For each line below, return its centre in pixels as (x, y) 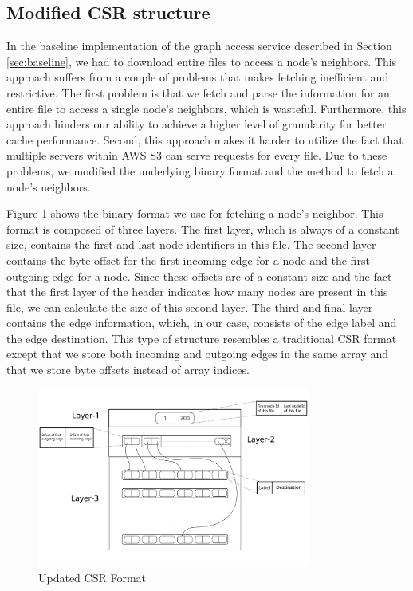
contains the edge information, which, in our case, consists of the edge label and (202, 323)
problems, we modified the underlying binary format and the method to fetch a (200, 170)
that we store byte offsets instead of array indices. (128, 370)
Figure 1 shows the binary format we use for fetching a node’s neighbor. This (195, 213)
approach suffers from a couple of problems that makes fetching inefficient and (198, 77)
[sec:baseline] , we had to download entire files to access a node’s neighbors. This (202, 61)
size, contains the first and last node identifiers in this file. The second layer (191, 244)
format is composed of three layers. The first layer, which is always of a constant (203, 229)
